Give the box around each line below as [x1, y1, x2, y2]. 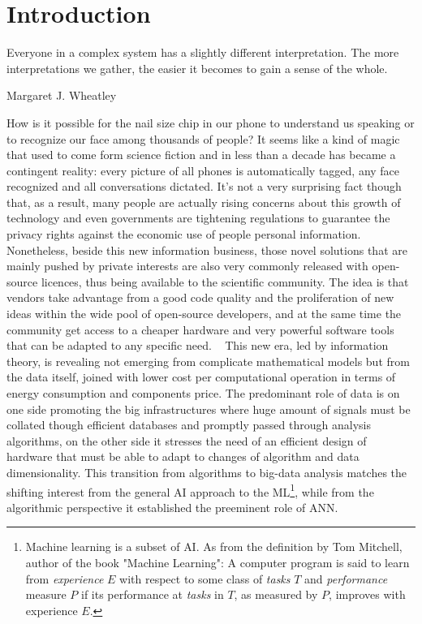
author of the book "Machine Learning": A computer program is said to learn [25, 554, 410, 570]
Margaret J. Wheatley [6, 87, 117, 104]
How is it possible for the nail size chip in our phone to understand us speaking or [6, 114, 415, 131]
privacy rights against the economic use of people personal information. [6, 226, 361, 243]
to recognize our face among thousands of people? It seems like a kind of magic [6, 130, 400, 147]
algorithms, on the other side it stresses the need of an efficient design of [6, 432, 367, 449]
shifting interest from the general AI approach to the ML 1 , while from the [6, 480, 374, 500]
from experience [25, 570, 104, 587]
